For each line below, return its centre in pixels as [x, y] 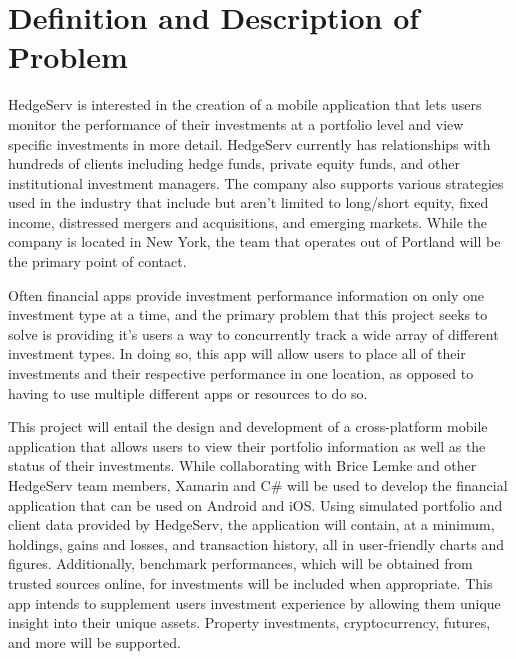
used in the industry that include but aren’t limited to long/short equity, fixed [248, 202]
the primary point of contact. [97, 261]
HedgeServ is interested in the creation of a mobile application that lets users [245, 104]
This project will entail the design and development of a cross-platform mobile [248, 426]
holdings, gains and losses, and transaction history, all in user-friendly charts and [256, 543]
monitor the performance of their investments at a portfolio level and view [236, 123]
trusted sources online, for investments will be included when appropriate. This [250, 582]
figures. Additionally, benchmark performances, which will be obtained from [240, 563]
